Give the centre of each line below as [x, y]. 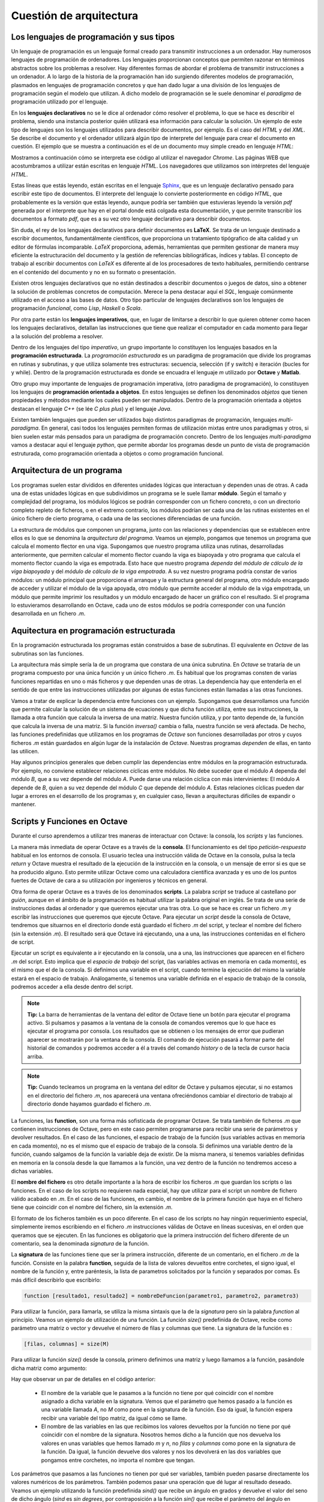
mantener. [23, 804]
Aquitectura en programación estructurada [93, 631]
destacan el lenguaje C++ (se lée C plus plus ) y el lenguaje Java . [91, 409]
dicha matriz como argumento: [49, 1368]
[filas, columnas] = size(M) [67, 1344]
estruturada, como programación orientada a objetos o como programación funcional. [118, 453]
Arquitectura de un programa [67, 471]
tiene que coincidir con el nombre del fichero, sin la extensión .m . [92, 1207]
